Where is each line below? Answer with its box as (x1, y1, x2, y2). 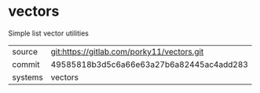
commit (12, 58, 40, 69)
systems (12, 72, 43, 83)
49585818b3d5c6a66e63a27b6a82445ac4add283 (50, 58, 249, 69)
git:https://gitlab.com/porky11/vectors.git (50, 46, 204, 57)
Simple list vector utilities (8, 28, 89, 38)
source (12, 46, 38, 57)
